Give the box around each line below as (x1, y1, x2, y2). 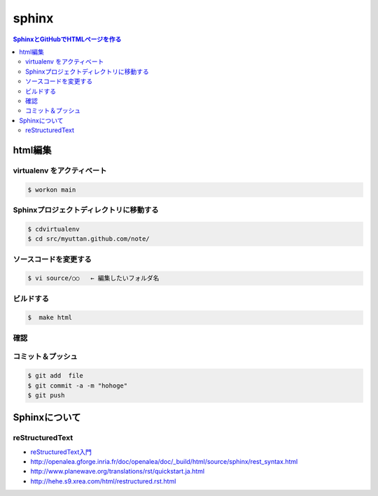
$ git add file (27, 371, 84, 380)
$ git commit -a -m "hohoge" (27, 381, 128, 390)
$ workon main (27, 185, 76, 194)
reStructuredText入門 (30, 448, 92, 456)
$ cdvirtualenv (27, 225, 80, 233)
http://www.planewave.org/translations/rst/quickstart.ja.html (30, 467, 205, 476)
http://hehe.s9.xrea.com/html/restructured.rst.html (30, 476, 176, 486)
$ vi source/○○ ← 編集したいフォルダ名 (27, 274, 160, 283)
